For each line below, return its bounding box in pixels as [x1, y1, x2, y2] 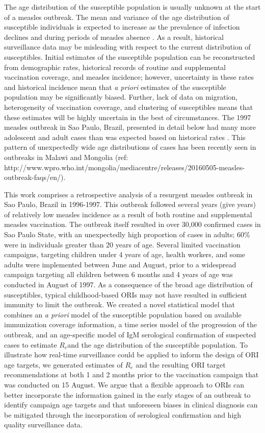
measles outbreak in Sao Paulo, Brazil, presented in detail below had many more [4, 122, 256, 132]
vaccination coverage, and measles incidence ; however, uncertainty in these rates [4, 72, 254, 82]
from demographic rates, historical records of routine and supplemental [4, 61, 226, 72]
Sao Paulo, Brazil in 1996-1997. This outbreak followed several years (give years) [4, 199, 256, 210]
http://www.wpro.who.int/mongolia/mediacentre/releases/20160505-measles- [4, 162, 245, 172]
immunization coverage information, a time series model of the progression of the [4, 319, 257, 330]
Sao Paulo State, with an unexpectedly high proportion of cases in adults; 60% [4, 229, 250, 240]
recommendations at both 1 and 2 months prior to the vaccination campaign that [4, 369, 259, 380]
